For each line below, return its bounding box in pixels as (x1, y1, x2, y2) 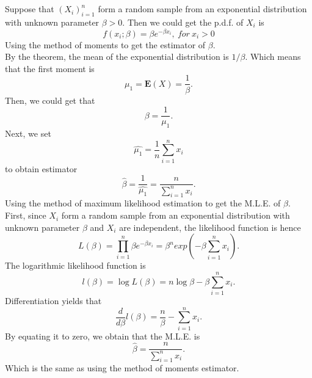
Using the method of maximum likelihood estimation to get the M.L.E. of (5, 197, 281, 209)
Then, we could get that (5, 93, 95, 106)
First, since (5, 209, 46, 222)
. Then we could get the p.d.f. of (122, 15, 244, 28)
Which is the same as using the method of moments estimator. (5, 362, 239, 374)
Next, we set (5, 126, 51, 139)
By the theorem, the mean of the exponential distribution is (5, 50, 229, 63)
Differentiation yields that (5, 294, 102, 307)
